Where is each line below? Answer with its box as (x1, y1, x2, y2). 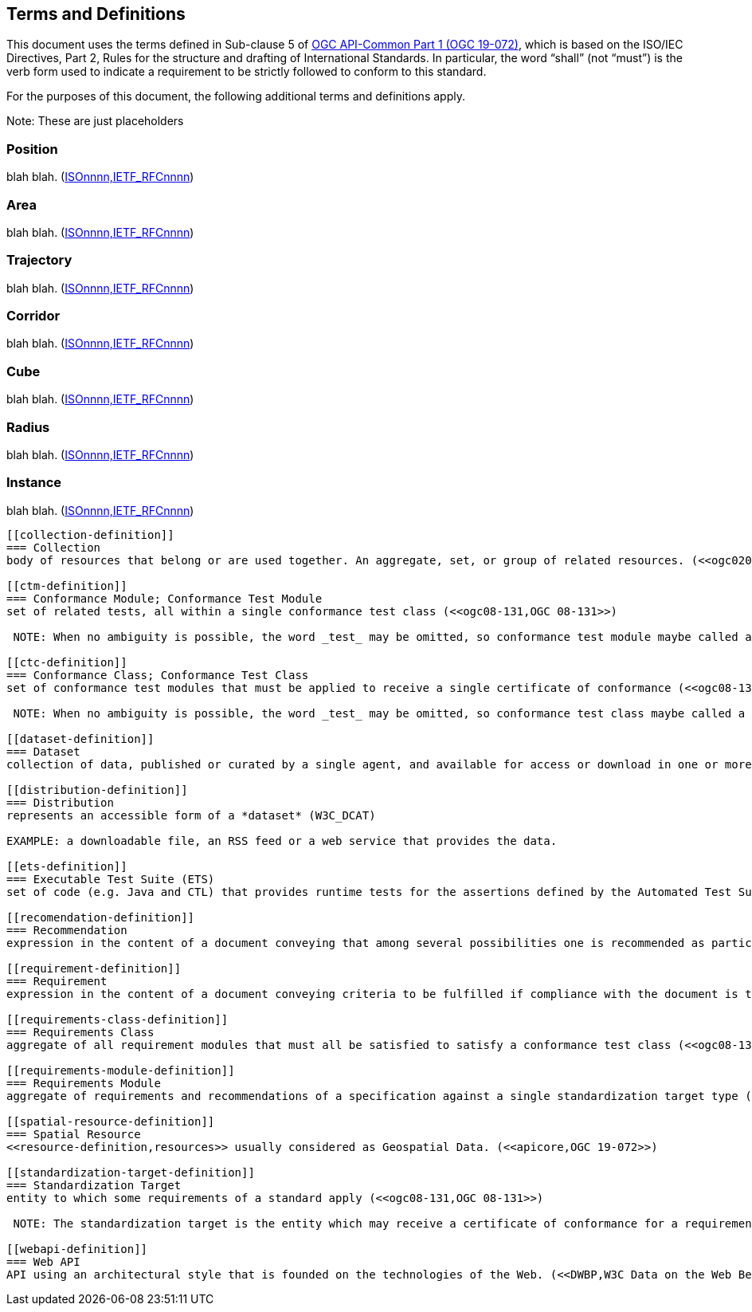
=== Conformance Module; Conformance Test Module (6, 591, 323, 605)
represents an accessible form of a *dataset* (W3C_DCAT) (6, 808, 376, 822)
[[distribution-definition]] (6, 783, 188, 796)
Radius (6, 418, 50, 435)
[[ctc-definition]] (6, 655, 127, 669)
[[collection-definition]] (6, 528, 174, 541)
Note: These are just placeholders (6, 114, 184, 128)
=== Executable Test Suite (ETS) (6, 872, 215, 886)
